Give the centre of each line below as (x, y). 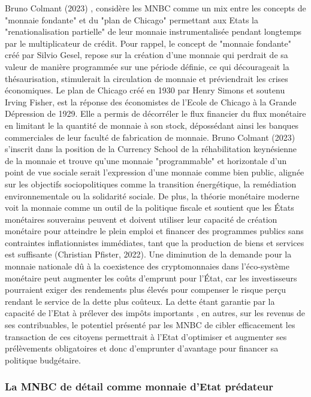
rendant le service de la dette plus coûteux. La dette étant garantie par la (140, 301)
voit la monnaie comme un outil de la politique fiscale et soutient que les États (150, 207)
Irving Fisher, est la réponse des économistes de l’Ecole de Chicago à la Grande (151, 101)
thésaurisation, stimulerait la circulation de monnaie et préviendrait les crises (147, 78)
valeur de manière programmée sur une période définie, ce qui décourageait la (147, 66)
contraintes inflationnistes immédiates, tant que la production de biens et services (155, 242)
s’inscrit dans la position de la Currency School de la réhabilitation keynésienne (151, 149)
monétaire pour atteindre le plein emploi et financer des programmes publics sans (154, 231)
